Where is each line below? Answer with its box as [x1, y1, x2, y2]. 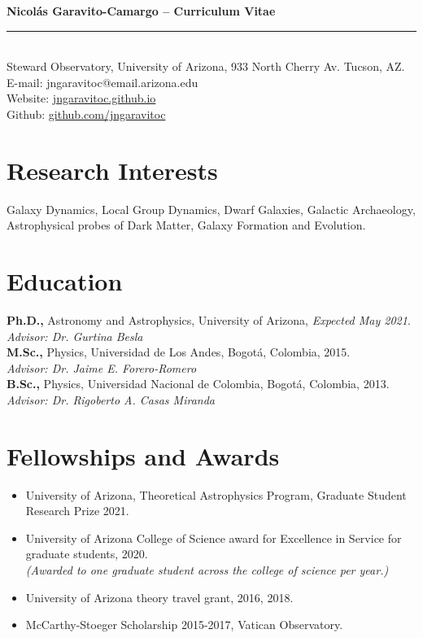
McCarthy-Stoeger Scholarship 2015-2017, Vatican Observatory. [25, 616, 343, 633]
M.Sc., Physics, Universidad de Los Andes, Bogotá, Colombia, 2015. [7, 343, 351, 361]
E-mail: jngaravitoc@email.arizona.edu [7, 73, 198, 90]
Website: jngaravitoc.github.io [7, 90, 156, 107]
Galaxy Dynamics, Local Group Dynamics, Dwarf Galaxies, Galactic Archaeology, [7, 200, 416, 217]
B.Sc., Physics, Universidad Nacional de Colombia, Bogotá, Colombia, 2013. [7, 375, 390, 392]
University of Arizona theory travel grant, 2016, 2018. [25, 588, 294, 605]
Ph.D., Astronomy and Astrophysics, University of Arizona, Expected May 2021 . [7, 312, 411, 328]
